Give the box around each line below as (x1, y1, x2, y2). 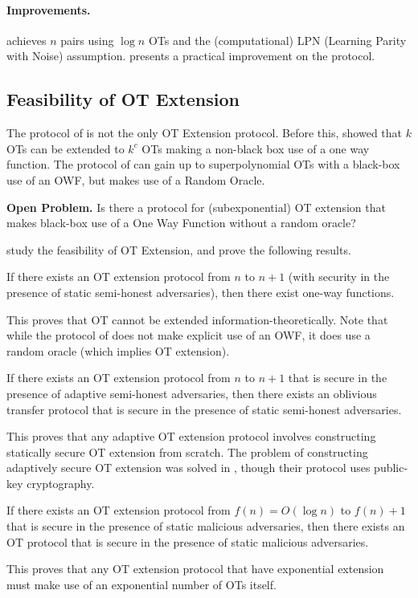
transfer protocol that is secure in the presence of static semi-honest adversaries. (6, 401, 402, 417)
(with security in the (288, 268, 390, 285)
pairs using (60, 31, 114, 48)
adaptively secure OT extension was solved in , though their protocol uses (6, 459, 371, 476)
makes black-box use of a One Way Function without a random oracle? (6, 214, 356, 231)
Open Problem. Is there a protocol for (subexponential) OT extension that (6, 198, 386, 215)
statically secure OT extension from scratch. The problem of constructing (6, 443, 368, 460)
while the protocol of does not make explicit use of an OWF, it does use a (6, 327, 371, 344)
